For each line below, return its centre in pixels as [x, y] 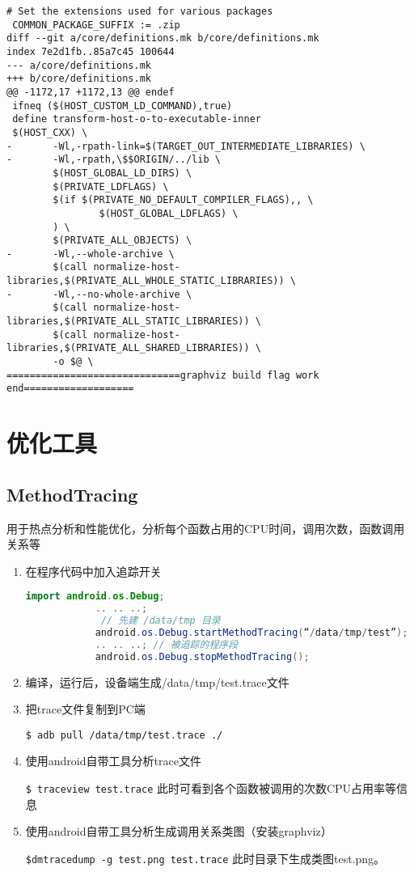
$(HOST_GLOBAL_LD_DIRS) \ [123, 173]
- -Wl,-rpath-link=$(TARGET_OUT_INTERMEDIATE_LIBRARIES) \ [186, 146]
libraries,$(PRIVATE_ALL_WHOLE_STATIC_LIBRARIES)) [146, 281]
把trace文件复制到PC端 [85, 709]
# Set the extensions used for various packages [140, 11]
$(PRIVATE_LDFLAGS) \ [111, 186]
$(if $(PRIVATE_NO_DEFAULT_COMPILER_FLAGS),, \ [183, 200]
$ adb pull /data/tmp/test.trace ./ [124, 735]
